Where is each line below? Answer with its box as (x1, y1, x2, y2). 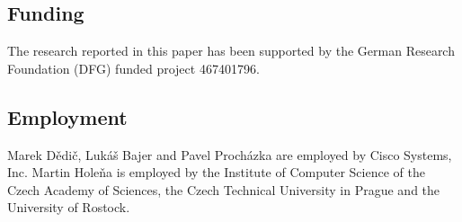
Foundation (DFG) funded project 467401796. (7, 58, 260, 77)
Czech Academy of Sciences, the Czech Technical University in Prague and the (7, 180, 440, 199)
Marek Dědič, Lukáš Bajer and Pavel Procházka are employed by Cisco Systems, (7, 145, 452, 164)
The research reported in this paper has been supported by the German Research (7, 41, 455, 60)
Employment (7, 102, 128, 130)
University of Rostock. (7, 198, 130, 217)
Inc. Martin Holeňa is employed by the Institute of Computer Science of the (7, 163, 425, 182)
